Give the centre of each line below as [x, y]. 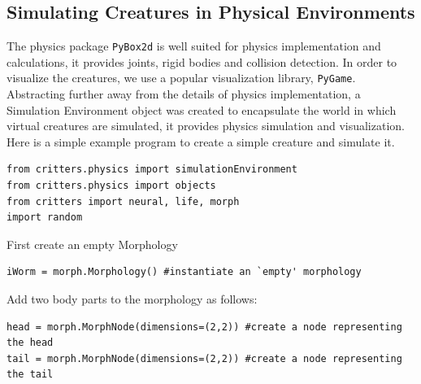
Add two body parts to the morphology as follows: [132, 299]
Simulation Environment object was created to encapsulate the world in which [202, 109]
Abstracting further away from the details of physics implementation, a [184, 94]
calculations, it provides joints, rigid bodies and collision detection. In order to [202, 61]
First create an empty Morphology [92, 244]
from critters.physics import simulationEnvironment [152, 170]
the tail [30, 375]
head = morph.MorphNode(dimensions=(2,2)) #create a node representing [204, 327]
